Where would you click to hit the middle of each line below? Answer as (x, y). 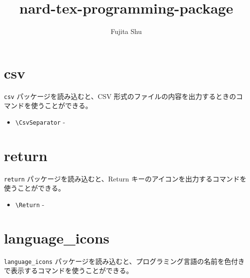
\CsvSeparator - (40, 122)
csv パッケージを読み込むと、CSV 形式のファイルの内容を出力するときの (120, 96)
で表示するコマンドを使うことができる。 (68, 270)
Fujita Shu (126, 31)
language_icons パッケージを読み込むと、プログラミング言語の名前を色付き (125, 261)
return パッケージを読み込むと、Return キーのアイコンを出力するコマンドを (125, 178)
